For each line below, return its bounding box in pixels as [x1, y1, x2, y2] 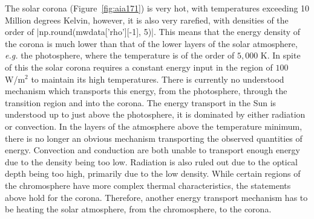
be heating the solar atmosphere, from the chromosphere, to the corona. [5, 203, 272, 215]
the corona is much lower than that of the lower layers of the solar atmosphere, [5, 37, 298, 49]
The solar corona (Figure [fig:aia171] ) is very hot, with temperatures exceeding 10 [5, 2, 310, 14]
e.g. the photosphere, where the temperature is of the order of [5, 49, 235, 62]
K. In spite [260, 49, 301, 62]
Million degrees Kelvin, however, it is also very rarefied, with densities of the [5, 13, 289, 26]
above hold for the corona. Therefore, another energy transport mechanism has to [5, 191, 308, 203]
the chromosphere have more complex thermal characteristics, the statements [5, 179, 291, 191]
